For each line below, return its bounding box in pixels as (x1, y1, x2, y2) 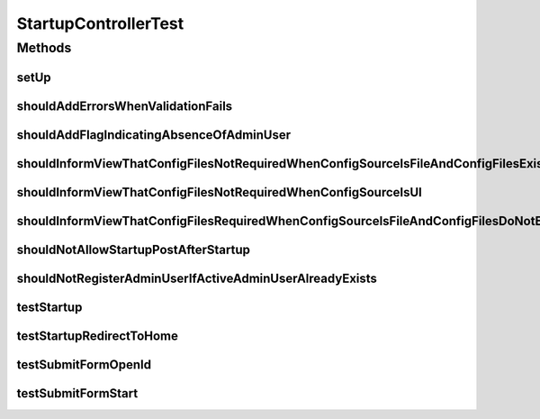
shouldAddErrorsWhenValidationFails (16, 98, 233, 114)
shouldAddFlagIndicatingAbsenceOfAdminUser (16, 127, 292, 142)
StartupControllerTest (16, 14, 184, 33)
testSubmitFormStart (16, 386, 139, 401)
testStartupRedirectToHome (16, 328, 179, 343)
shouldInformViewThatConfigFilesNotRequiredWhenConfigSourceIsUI (16, 185, 422, 200)
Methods (16, 40, 72, 56)
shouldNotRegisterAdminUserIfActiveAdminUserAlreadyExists (16, 270, 378, 286)
